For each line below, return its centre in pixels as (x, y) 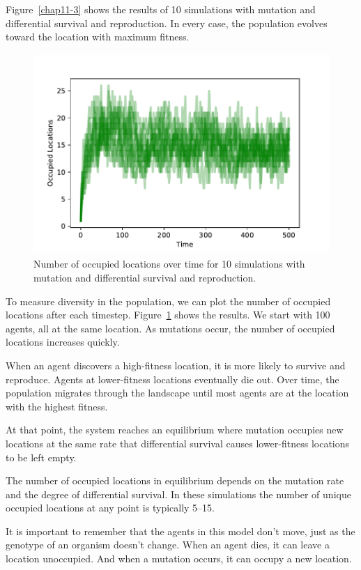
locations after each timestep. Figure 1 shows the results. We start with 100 (168, 315)
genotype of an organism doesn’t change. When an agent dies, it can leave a (168, 545)
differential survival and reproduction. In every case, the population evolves (167, 23)
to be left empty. (41, 457)
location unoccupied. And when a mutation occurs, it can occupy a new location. (179, 559)
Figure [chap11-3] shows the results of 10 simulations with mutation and (161, 9)
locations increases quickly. (63, 342)
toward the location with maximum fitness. (98, 37)
